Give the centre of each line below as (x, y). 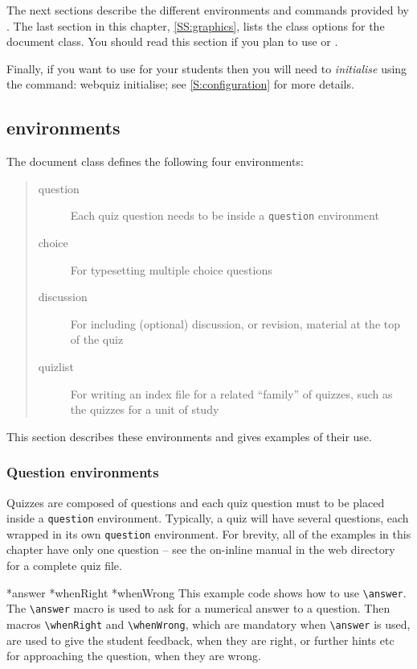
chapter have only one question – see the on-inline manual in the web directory (201, 549)
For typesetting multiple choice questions (171, 269)
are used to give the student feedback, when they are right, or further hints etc (200, 640)
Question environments (83, 472)
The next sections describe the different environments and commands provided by (208, 10)
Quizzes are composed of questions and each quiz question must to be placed (196, 502)
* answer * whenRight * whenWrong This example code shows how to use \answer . (206, 592)
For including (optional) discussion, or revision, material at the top (235, 323)
